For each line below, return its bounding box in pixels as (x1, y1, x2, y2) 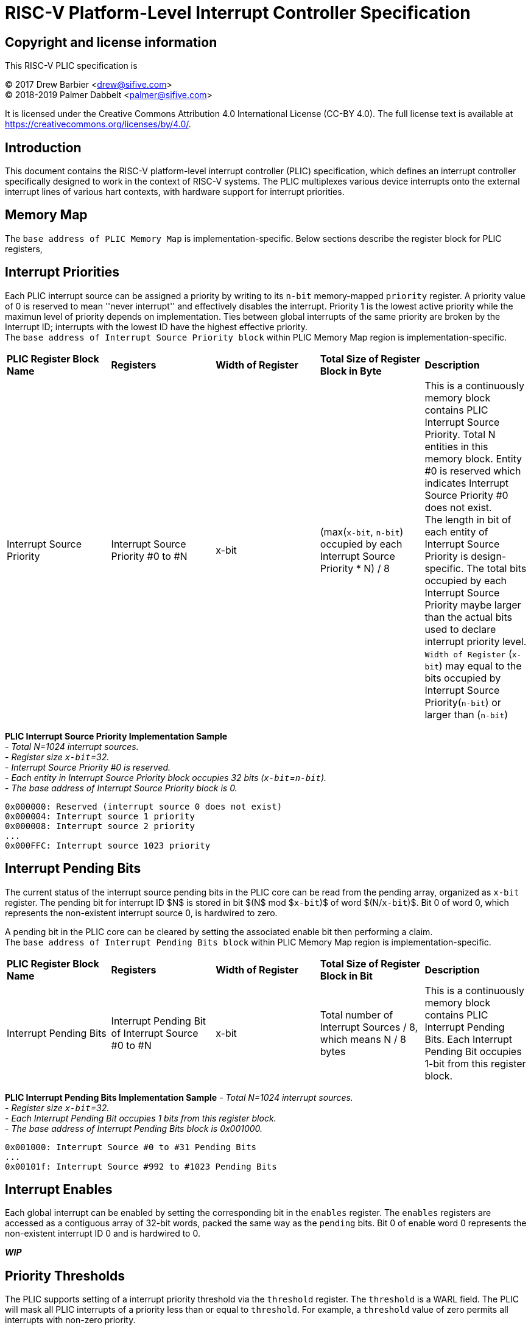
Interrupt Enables (5, 1181, 113, 1197)
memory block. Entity (424, 452, 522, 465)
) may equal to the (438, 659, 522, 672)
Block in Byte (320, 364, 382, 377)
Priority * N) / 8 (320, 562, 390, 574)
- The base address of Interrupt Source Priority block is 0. (5, 782, 237, 793)
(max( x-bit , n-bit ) (320, 525, 404, 538)
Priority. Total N (424, 428, 496, 440)
